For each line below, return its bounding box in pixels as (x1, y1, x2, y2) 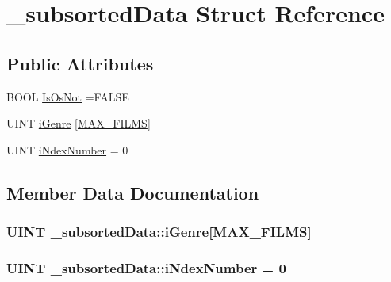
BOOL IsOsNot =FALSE (6, 88, 129, 105)
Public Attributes (6, 51, 154, 75)
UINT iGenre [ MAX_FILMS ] (6, 115, 151, 131)
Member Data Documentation (6, 180, 259, 204)
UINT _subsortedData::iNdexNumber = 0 (6, 257, 286, 277)
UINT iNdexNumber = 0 (6, 141, 128, 158)
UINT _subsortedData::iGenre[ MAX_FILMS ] (6, 222, 312, 242)
